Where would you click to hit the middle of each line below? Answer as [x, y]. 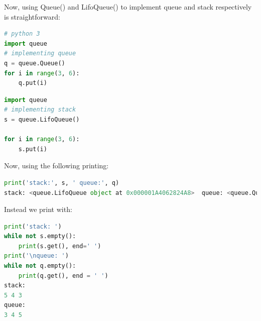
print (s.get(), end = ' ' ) [60, 246]
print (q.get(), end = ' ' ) [63, 276]
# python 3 [22, 34]
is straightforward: [32, 16]
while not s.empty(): [40, 236]
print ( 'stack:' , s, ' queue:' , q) [62, 183]
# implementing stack [40, 110]
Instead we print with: [38, 209]
